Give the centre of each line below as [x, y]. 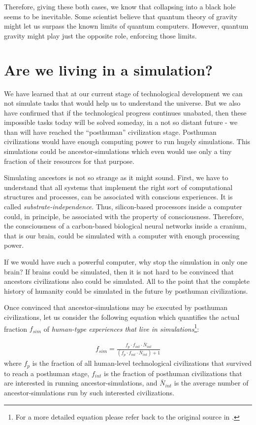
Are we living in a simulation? [109, 69]
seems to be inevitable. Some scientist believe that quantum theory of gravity [121, 16]
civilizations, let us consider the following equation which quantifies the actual [122, 317]
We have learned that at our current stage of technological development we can [123, 93]
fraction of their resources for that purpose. [69, 161]
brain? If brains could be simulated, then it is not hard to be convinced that [119, 271]
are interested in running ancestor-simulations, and [81, 383]
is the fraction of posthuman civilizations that [173, 373]
